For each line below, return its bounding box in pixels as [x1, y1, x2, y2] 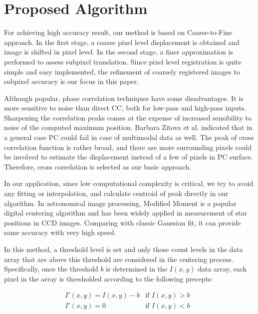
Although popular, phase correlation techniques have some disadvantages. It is [4, 92, 244, 103]
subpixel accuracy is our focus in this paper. [4, 76, 139, 86]
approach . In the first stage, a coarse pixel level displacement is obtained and [4, 36, 240, 47]
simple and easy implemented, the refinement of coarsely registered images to [4, 66, 240, 76]
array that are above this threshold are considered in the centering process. [4, 253, 234, 264]
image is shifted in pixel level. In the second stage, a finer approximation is [4, 46, 233, 57]
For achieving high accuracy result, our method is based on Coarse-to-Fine [4, 27, 233, 37]
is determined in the [106, 263, 168, 274]
